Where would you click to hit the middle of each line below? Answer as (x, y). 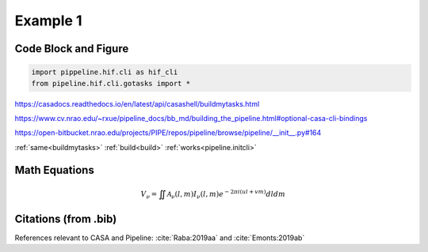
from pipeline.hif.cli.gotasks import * (111, 83)
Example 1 (48, 21)
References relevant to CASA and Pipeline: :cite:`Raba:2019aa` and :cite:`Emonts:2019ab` (160, 238)
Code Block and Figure (72, 49)
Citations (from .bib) (66, 218)
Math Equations (54, 170)
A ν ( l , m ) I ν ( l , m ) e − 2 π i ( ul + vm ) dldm (226, 194)
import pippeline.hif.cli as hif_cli (105, 72)
